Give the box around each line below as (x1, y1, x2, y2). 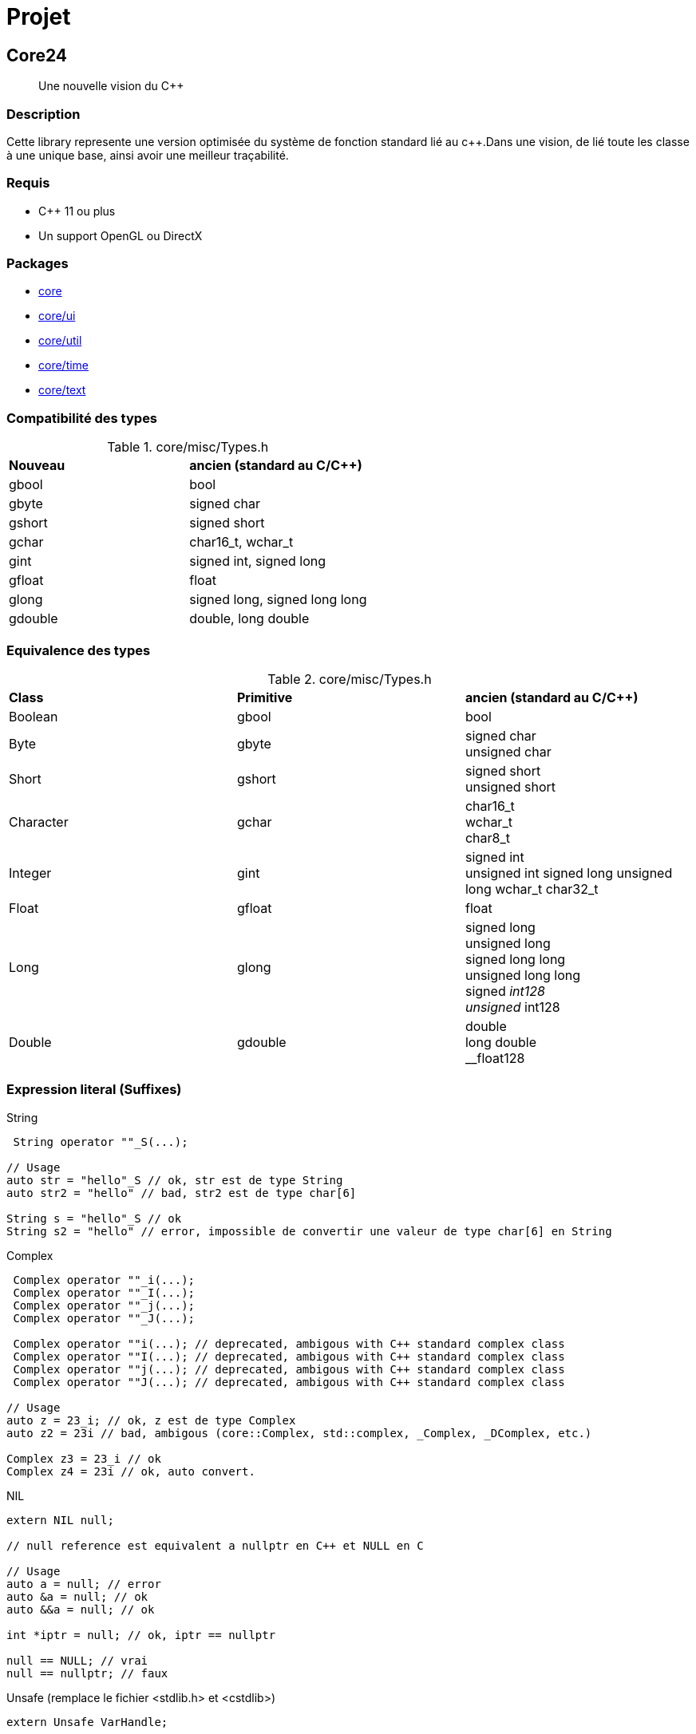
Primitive (236, 689, 293, 705)
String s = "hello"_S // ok (6, 1211, 182, 1225)
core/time (38, 358, 89, 373)
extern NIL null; (6, 1513, 114, 1527)
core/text (38, 383, 86, 397)
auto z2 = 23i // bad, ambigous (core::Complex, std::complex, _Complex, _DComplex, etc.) (6, 1426, 592, 1440)
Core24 (6, 45, 68, 65)
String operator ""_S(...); (13, 1135, 188, 1148)
